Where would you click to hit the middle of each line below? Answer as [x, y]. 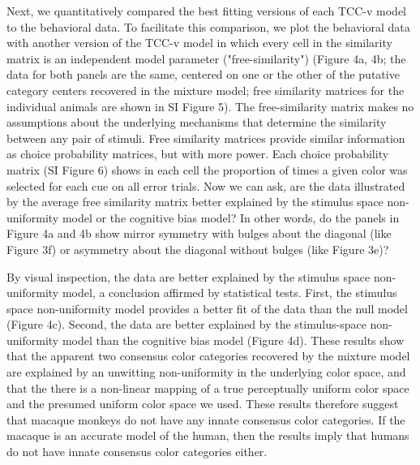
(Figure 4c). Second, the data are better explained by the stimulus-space [186, 324]
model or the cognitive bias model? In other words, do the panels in [231, 217]
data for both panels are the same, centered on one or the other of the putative [203, 74]
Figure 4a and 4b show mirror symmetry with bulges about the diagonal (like [199, 233]
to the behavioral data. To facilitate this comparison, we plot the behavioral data [208, 26]
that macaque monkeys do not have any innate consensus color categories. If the [206, 419]
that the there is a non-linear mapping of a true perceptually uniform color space [208, 387]
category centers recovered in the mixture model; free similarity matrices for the [206, 90]
